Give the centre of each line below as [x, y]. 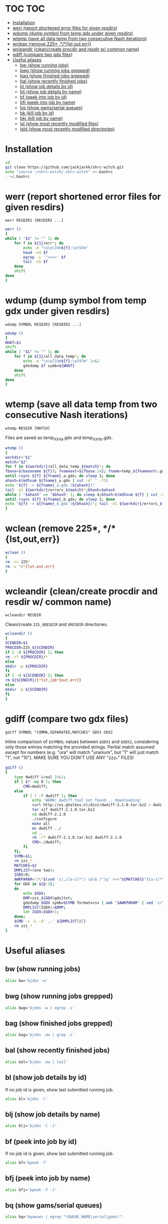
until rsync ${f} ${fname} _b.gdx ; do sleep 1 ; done [60, 499]
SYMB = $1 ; [23, 856]
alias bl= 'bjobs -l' [27, 1099]
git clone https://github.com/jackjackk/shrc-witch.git [64, 167]
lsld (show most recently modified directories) [67, 129]
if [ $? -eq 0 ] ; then [38, 782]
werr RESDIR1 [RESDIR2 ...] [34, 221]
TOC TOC [25, 9]
